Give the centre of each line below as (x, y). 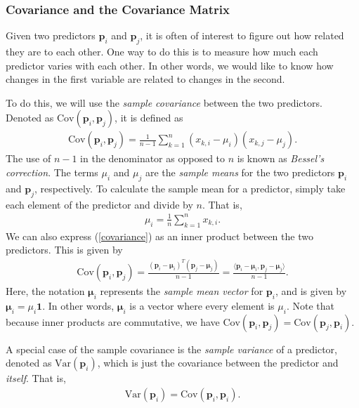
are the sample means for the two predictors (240, 172)
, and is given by (311, 291)
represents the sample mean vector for (182, 291)
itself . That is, (36, 378)
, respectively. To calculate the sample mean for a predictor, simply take (190, 188)
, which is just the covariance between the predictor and (218, 363)
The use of (28, 158)
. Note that (310, 305)
